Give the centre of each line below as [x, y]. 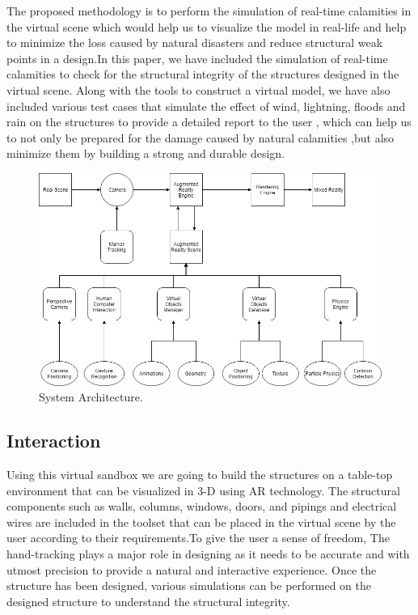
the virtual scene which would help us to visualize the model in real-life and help [207, 26]
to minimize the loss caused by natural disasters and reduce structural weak [195, 42]
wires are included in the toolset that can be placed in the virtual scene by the [201, 522]
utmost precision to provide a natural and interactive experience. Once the [192, 569]
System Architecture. [91, 397]
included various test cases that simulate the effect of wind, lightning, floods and [206, 106]
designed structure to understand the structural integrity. [148, 601]
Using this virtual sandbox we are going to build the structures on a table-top [200, 474]
